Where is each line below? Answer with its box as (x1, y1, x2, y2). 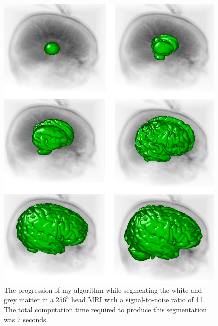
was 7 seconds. (4, 314, 48, 324)
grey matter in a (4, 294, 54, 305)
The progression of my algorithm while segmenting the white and (4, 284, 202, 295)
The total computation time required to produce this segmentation (4, 304, 207, 314)
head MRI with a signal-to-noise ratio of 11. (71, 294, 205, 305)
